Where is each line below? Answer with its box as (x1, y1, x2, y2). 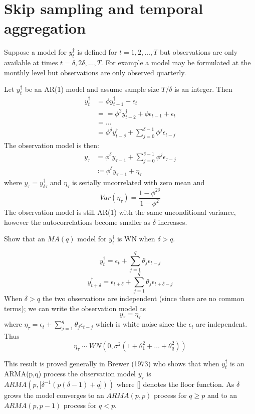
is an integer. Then (174, 84, 232, 94)
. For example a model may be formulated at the (101, 57, 251, 68)
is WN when (117, 233, 155, 244)
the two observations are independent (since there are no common (42, 293, 244, 304)
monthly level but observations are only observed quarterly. (4, 67, 186, 77)
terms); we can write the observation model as (4, 303, 146, 313)
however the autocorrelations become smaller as (4, 216, 151, 227)
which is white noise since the (95, 319, 186, 329)
